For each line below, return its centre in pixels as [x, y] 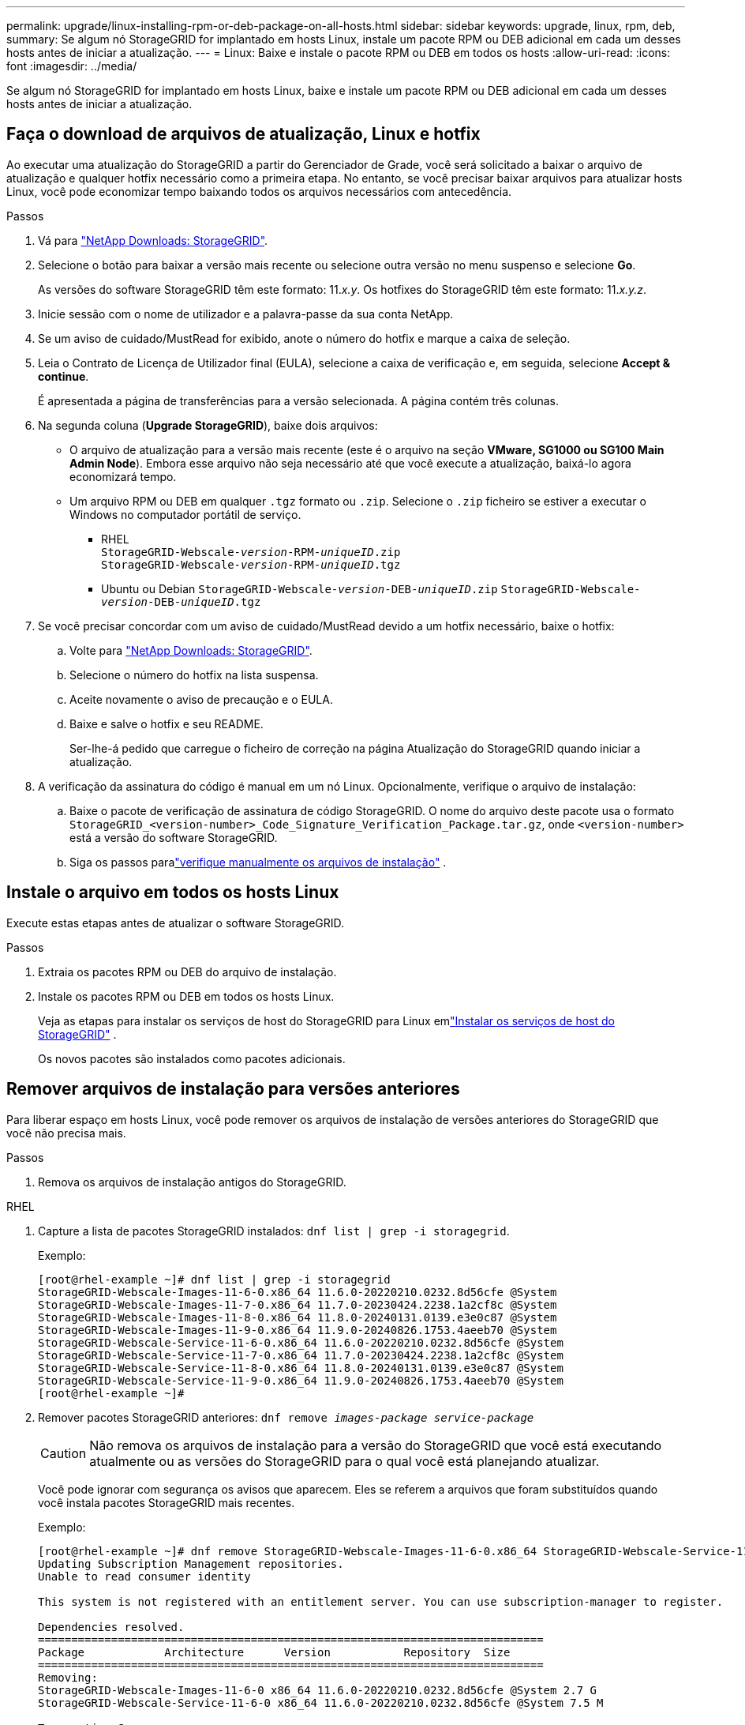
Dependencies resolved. [111, 1627]
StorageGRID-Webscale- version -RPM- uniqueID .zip [251, 552]
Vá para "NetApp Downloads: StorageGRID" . [153, 240]
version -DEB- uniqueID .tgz [181, 601]
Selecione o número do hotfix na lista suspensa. [194, 675]
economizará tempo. [123, 476]
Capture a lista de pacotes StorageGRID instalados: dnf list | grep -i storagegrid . [274, 1231]
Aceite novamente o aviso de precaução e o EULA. [201, 699]
